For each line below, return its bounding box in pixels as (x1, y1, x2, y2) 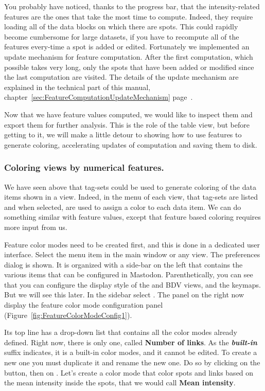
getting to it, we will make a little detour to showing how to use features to (4, 129, 242, 140)
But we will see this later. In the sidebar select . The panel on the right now (4, 289, 244, 300)
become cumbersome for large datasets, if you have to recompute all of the (4, 31, 239, 42)
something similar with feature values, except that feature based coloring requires (4, 211, 261, 222)
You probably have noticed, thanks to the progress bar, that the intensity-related (4, 1, 260, 11)
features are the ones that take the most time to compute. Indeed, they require (4, 11, 253, 22)
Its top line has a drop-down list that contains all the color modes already (4, 327, 237, 337)
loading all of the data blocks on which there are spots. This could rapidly (4, 21, 238, 32)
